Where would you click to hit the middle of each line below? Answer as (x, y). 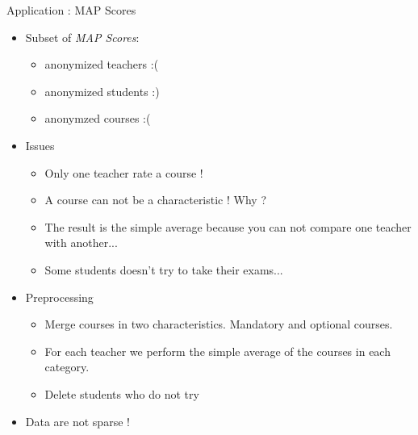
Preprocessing (59, 297)
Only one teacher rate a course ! (124, 172)
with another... (81, 243)
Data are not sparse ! (77, 421)
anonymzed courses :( (98, 118)
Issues (40, 145)
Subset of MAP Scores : (82, 37)
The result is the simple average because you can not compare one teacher (228, 226)
